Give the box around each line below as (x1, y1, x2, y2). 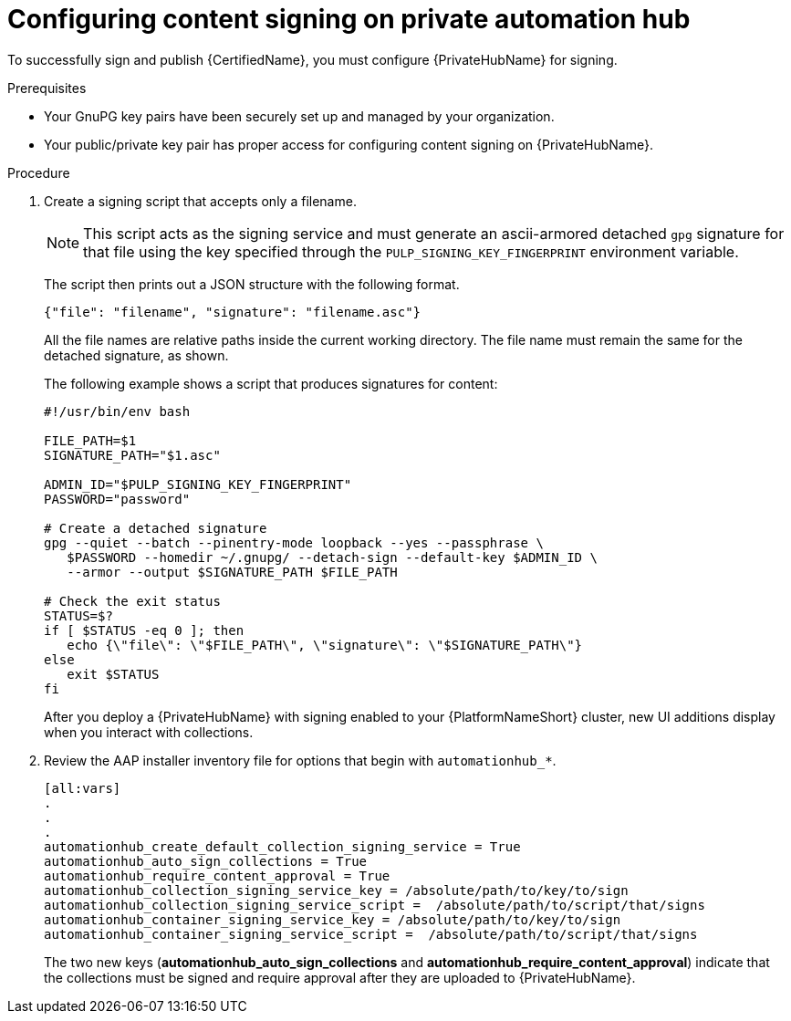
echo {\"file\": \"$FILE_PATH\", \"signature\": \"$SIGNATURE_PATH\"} (67, 637, 583, 652)
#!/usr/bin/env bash (44, 403, 191, 419)
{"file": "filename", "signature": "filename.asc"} (44, 304, 422, 319)
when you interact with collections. (44, 724, 254, 740)
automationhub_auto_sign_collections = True (44, 853, 368, 869)
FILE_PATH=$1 (44, 432, 137, 448)
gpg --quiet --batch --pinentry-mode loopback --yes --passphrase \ (44, 535, 544, 550)
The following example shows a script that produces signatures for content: (44, 375, 498, 391)
